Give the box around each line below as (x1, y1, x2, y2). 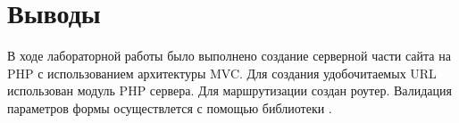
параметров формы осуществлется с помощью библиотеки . (7, 98, 332, 117)
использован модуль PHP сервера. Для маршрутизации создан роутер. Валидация (7, 81, 452, 100)
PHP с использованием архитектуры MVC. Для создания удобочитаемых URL (7, 63, 437, 82)
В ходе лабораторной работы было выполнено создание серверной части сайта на (7, 46, 451, 65)
